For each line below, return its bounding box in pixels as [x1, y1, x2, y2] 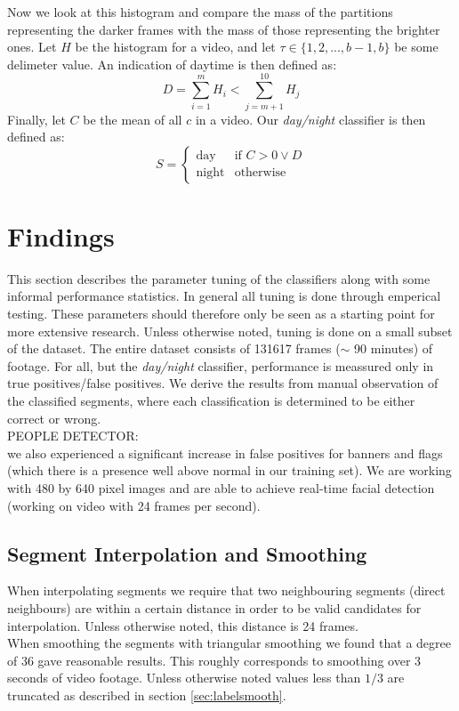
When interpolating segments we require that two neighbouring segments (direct [7, 581, 446, 600]
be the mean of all [83, 109, 182, 128]
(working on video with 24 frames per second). [7, 496, 261, 514]
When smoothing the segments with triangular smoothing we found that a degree [7, 634, 451, 652]
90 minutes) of [354, 339, 433, 358]
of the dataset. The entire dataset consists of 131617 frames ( [7, 339, 341, 358]
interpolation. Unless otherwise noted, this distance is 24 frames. [7, 616, 358, 634]
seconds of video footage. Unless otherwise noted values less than [7, 668, 361, 687]
